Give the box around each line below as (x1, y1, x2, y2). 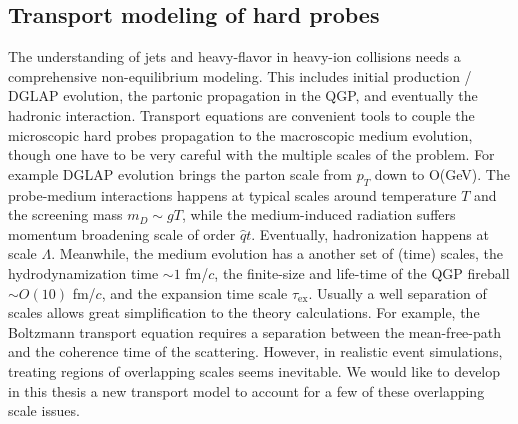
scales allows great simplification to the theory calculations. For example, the (8, 302, 480, 323)
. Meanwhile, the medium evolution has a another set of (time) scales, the (51, 243, 504, 264)
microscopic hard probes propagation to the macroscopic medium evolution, (8, 124, 473, 145)
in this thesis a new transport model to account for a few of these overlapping (8, 380, 485, 401)
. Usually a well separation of (308, 282, 487, 303)
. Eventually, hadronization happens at (251, 223, 489, 244)
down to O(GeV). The (374, 163, 510, 184)
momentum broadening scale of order (8, 223, 236, 244)
